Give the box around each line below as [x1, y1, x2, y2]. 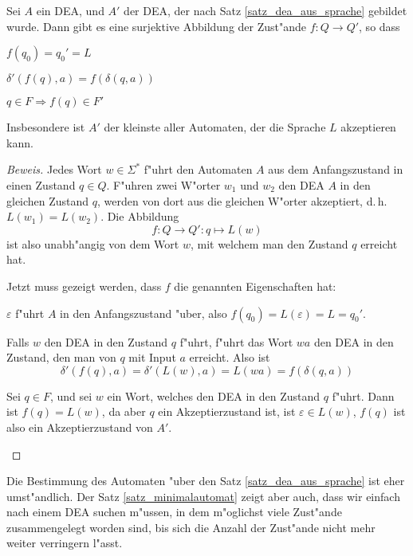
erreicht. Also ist [189, 349, 270, 366]
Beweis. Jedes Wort [6, 161, 102, 178]
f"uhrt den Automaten [144, 161, 253, 178]
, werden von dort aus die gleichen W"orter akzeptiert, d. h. [97, 192, 387, 209]
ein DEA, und [36, 2, 104, 18]
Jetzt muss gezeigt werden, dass [6, 277, 162, 294]
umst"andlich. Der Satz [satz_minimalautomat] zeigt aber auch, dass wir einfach [6, 487, 400, 504]
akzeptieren [340, 119, 396, 135]
